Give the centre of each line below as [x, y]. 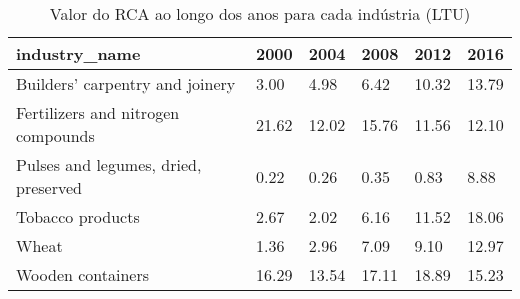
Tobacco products [78, 216]
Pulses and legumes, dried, [109, 164]
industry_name [78, 53]
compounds [55, 135]
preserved [49, 187]
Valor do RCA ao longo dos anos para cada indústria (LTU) [260, 13]
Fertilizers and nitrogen [98, 112]
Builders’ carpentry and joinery [126, 83]
